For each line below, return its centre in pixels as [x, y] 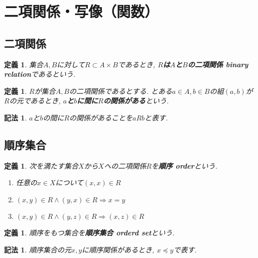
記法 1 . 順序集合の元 [38, 249]
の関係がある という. [136, 101]
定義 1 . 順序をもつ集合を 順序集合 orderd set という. [89, 232]
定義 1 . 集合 [24, 64]
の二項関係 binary [218, 64]
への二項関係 [125, 165]
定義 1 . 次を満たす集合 [41, 165]
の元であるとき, [35, 101]
